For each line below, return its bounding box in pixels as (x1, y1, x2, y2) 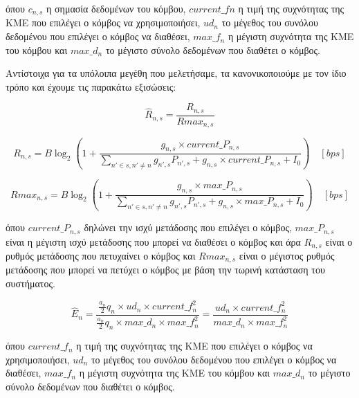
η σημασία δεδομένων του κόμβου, (46, 1, 186, 15)
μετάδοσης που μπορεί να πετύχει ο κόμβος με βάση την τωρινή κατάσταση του (6, 262, 325, 277)
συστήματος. (6, 276, 55, 290)
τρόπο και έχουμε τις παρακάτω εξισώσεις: (6, 79, 176, 93)
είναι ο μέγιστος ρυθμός (239, 248, 335, 262)
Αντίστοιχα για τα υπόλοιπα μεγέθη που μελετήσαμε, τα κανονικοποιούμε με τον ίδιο (6, 66, 347, 80)
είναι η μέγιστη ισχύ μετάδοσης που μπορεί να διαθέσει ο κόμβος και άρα (6, 234, 301, 248)
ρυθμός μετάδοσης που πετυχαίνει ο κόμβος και (6, 248, 196, 262)
